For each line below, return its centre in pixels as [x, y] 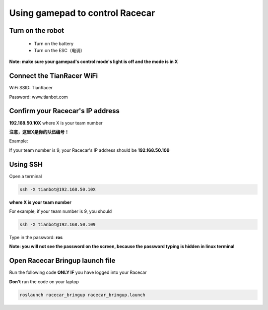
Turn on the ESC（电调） [60, 50]
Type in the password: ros [36, 237]
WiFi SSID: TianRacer [31, 88]
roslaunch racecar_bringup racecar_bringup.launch [83, 295]
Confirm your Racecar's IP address [65, 111]
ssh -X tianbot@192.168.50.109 [58, 224]
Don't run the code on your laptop [44, 281]
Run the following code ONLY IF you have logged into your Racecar [78, 272]
